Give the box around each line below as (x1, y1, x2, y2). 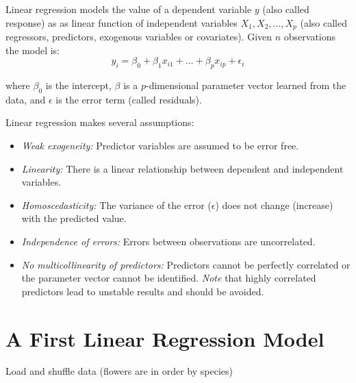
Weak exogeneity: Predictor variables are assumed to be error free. (21, 138, 299, 153)
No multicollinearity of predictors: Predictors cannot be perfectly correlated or (21, 257, 351, 271)
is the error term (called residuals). (55, 92, 202, 106)
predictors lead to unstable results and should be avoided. (21, 284, 264, 298)
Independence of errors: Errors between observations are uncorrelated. (21, 234, 316, 248)
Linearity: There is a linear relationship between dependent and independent (21, 161, 344, 175)
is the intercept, (45, 78, 112, 92)
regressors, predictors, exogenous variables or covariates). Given (5, 29, 272, 44)
